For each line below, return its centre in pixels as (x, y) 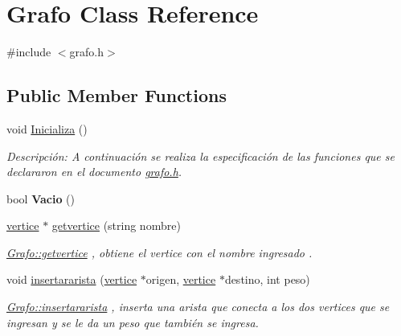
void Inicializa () (47, 128)
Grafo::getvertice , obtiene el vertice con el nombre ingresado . (160, 252)
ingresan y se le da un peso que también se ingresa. (133, 322)
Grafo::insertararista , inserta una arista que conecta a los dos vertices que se (198, 307)
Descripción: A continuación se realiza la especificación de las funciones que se (200, 156)
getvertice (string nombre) (116, 225)
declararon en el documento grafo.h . (94, 172)
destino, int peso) (267, 279)
